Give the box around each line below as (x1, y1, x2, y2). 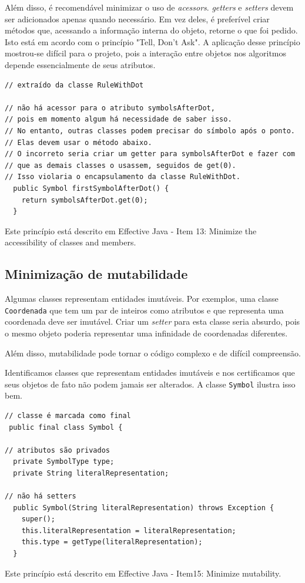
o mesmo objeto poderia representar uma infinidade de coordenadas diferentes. (5, 326, 288, 339)
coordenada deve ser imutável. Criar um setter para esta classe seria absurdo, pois (5, 315, 300, 328)
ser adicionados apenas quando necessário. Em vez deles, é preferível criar (5, 12, 270, 25)
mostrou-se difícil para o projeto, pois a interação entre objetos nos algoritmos (5, 47, 287, 59)
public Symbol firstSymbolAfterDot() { (13, 184, 169, 193)
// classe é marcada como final (5, 411, 131, 420)
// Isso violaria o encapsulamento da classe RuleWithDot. (5, 173, 240, 181)
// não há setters (5, 492, 76, 501)
